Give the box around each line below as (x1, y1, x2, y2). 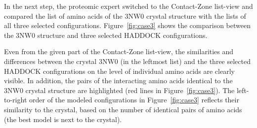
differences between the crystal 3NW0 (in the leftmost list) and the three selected (4, 56, 251, 66)
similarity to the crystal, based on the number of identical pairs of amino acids (4, 104, 242, 114)
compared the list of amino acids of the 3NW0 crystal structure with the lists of (4, 10, 246, 21)
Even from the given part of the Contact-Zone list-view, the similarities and (4, 46, 234, 57)
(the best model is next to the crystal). (4, 114, 122, 124)
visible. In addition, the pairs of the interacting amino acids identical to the (4, 75, 233, 86)
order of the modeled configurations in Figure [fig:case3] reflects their (29, 95, 239, 105)
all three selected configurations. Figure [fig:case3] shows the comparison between (4, 20, 251, 31)
